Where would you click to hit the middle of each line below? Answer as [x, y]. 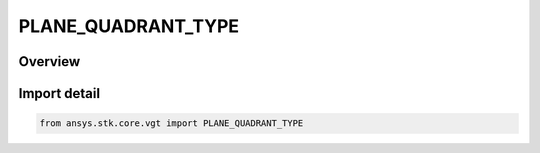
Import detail [59, 93]
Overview [49, 61]
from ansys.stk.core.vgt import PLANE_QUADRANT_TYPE [171, 123]
